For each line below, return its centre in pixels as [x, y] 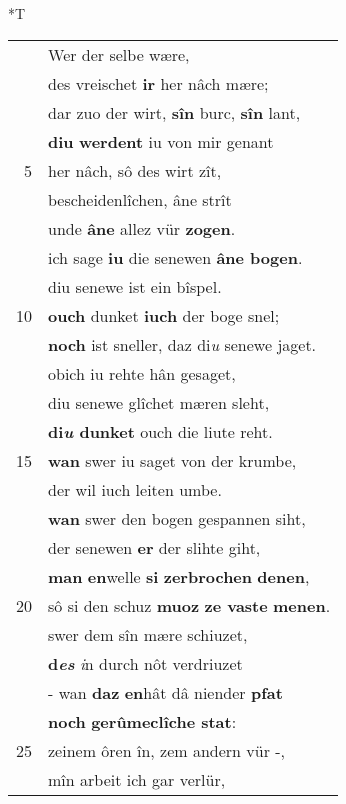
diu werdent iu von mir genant [161, 141]
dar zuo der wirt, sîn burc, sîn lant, [174, 112]
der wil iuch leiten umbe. [135, 489]
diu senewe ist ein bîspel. [135, 286]
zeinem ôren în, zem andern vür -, [167, 750]
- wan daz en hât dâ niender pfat [165, 692]
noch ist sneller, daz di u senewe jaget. [182, 344]
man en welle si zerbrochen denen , [179, 576]
